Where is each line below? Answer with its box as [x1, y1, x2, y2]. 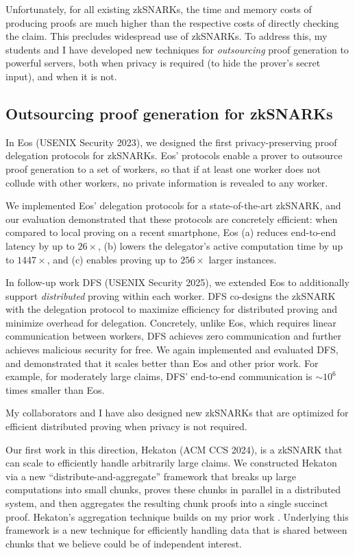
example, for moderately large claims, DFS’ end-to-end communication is [5, 369, 313, 383]
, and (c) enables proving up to [47, 252, 177, 266]
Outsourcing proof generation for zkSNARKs [5, 102, 333, 123]
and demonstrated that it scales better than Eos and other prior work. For [5, 355, 319, 370]
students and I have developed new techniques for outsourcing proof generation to [5, 42, 349, 56]
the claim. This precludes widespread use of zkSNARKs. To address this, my [5, 29, 328, 43]
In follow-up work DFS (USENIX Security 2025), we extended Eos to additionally [5, 275, 350, 290]
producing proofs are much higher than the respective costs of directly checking [5, 15, 339, 29]
